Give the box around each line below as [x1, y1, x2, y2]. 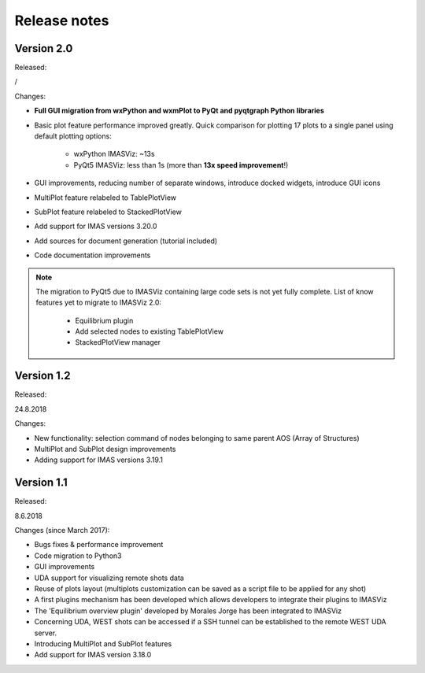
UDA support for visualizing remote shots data [34, 573, 184, 582]
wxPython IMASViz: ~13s [73, 150, 155, 159]
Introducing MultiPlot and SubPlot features [34, 638, 172, 649]
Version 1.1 [14, 476, 68, 490]
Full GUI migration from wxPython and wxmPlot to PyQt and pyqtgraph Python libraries [34, 106, 324, 116]
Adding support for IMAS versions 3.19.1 [34, 455, 164, 464]
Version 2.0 [14, 42, 73, 55]
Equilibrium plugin [75, 316, 134, 325]
